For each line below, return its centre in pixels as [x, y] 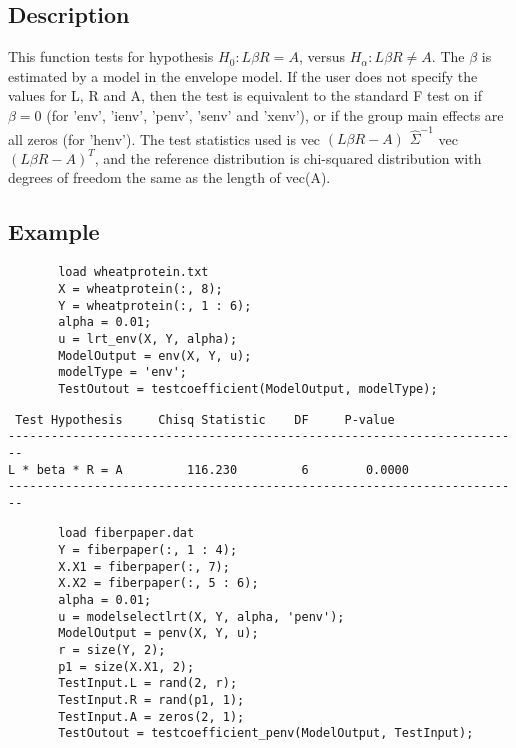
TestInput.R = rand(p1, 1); [151, 700]
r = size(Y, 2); [112, 650]
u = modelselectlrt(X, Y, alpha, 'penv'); [201, 616]
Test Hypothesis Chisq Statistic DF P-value [205, 419]
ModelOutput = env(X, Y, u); [155, 355]
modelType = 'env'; [122, 372]
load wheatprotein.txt [133, 272]
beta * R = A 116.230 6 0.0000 [222, 469]
